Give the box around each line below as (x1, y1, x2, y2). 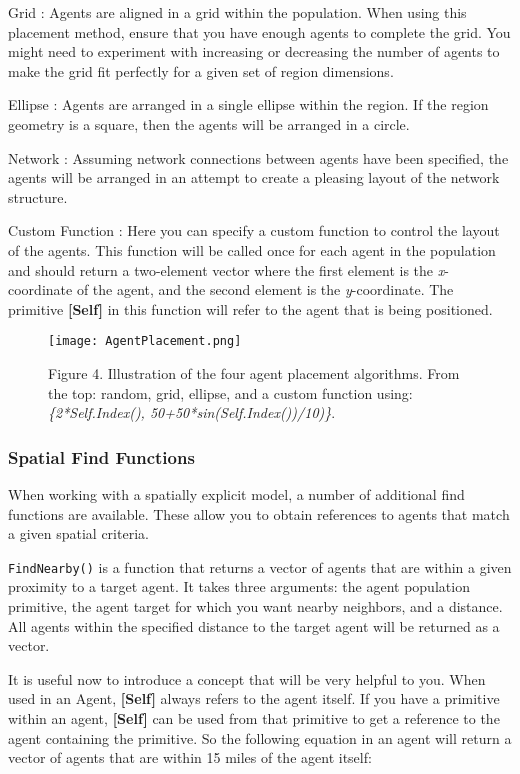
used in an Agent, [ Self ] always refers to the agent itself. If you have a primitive (8, 688, 500, 709)
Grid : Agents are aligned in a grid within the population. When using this (8, 2, 467, 22)
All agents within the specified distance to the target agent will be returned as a (8, 615, 500, 636)
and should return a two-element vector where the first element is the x (8, 259, 445, 280)
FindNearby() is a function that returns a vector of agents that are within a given (8, 556, 512, 577)
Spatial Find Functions (8, 444, 195, 469)
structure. (8, 186, 68, 207)
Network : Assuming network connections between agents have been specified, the (8, 147, 509, 168)
